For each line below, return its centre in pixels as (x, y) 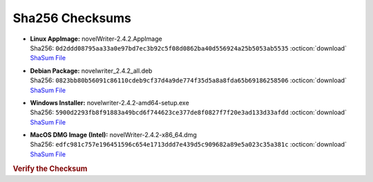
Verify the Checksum (50, 168)
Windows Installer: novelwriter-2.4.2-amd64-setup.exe (109, 102)
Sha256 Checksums (72, 18)
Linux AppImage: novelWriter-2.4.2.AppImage (96, 39)
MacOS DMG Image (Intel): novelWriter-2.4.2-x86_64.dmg (113, 135)
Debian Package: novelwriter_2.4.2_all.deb (91, 71)
